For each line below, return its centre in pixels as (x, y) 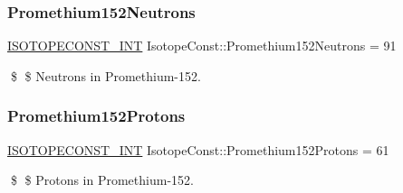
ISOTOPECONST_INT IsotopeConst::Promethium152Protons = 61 (198, 149)
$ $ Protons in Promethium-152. (102, 180)
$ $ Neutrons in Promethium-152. (106, 75)
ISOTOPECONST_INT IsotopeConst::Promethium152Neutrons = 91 (202, 46)
